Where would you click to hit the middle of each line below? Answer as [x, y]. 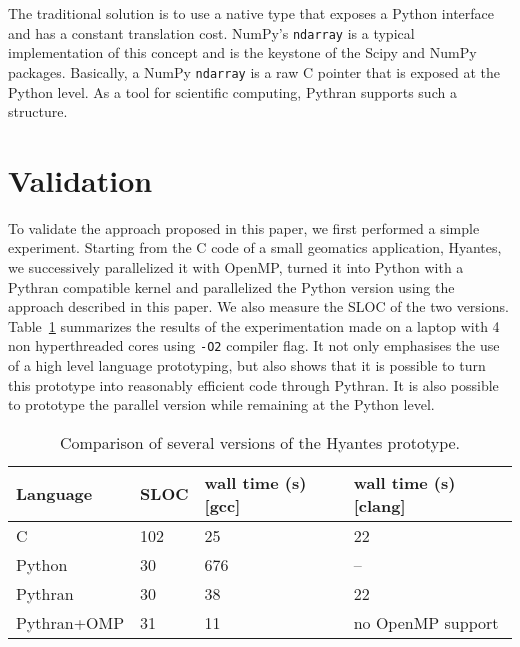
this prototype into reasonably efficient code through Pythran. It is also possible [253, 384]
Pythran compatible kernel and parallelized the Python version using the [231, 286]
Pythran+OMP [70, 622]
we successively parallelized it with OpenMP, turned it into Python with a [236, 267]
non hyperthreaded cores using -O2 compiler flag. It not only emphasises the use [254, 345]
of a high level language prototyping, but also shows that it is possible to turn [247, 365]
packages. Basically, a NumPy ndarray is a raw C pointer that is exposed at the [254, 71]
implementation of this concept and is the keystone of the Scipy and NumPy [242, 52]
